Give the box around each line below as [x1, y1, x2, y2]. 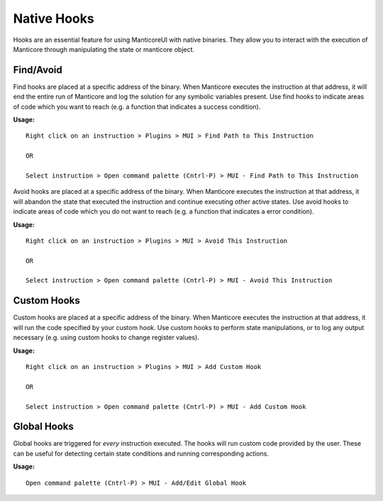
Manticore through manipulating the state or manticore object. [13, 45, 195, 53]
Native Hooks [13, 11, 95, 26]
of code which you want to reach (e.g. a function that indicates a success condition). [13, 102, 261, 111]
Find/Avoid [13, 64, 63, 76]
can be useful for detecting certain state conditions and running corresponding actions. [13, 449, 270, 458]
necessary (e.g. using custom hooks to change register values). [13, 334, 200, 342]
